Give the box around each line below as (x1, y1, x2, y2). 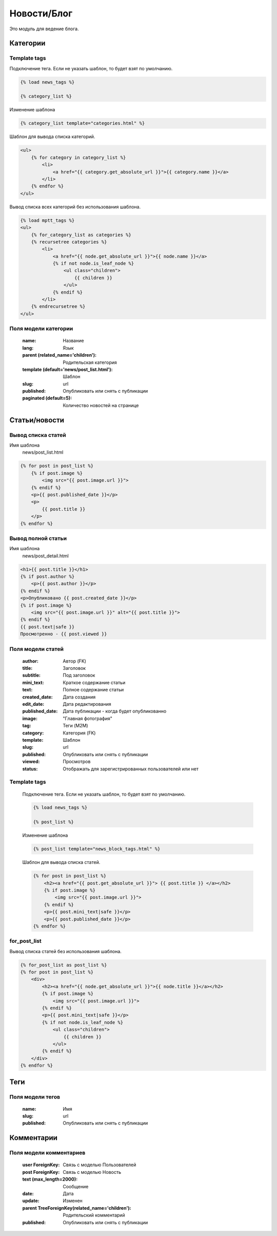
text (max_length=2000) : (22, 1176, 78, 1183)
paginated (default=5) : (22, 395, 72, 401)
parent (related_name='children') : (22, 352, 97, 358)
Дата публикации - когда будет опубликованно (63, 708, 167, 714)
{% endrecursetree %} (31, 303, 86, 310)
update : (22, 1198, 39, 1204)
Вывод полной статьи (9, 534, 67, 542)
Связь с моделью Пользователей (63, 1162, 136, 1168)
